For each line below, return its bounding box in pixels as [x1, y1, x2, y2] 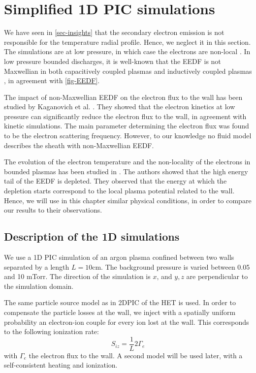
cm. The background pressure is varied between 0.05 [92, 261, 250, 272]
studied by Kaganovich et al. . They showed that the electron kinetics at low [4, 101, 235, 112]
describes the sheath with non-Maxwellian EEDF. [4, 140, 154, 150]
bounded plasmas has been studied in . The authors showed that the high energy [4, 166, 248, 176]
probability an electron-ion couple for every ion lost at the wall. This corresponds [4, 316, 249, 327]
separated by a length [4, 261, 69, 272]
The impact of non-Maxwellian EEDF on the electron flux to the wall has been [4, 92, 243, 102]
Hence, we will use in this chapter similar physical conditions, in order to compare [4, 195, 252, 205]
